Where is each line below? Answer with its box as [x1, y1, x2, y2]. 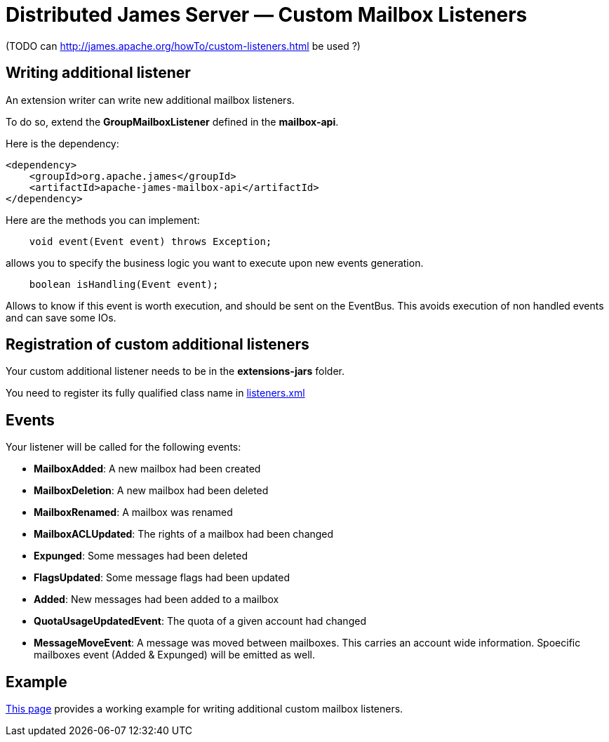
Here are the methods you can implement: [6, 213, 200, 226]
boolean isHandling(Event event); [29, 278, 219, 290]
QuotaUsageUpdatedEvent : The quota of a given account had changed [34, 615, 366, 628]
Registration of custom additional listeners [6, 336, 309, 354]
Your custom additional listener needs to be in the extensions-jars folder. [6, 365, 345, 378]
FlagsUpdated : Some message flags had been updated [34, 571, 290, 584]
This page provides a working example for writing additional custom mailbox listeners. [6, 703, 403, 715]
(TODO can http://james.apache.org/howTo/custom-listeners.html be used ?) [6, 39, 361, 52]
